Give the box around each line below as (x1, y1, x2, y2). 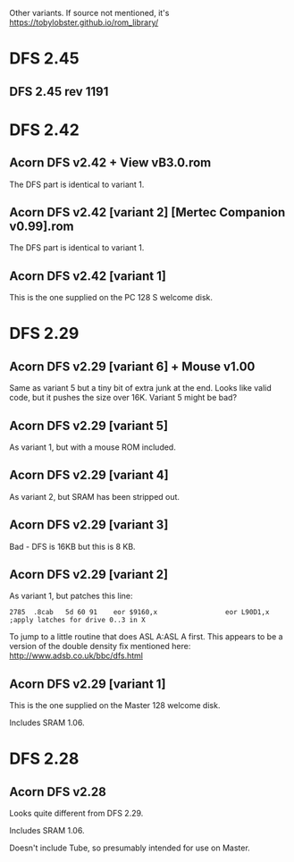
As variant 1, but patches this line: (9, 590, 133, 602)
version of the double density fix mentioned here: (9, 641, 191, 652)
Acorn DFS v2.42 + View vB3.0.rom (9, 156, 212, 171)
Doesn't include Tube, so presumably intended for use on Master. (9, 842, 250, 853)
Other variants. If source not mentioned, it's (9, 8, 170, 18)
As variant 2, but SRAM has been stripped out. (9, 491, 181, 502)
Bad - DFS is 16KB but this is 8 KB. (9, 541, 136, 552)
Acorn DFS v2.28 (9, 784, 107, 799)
